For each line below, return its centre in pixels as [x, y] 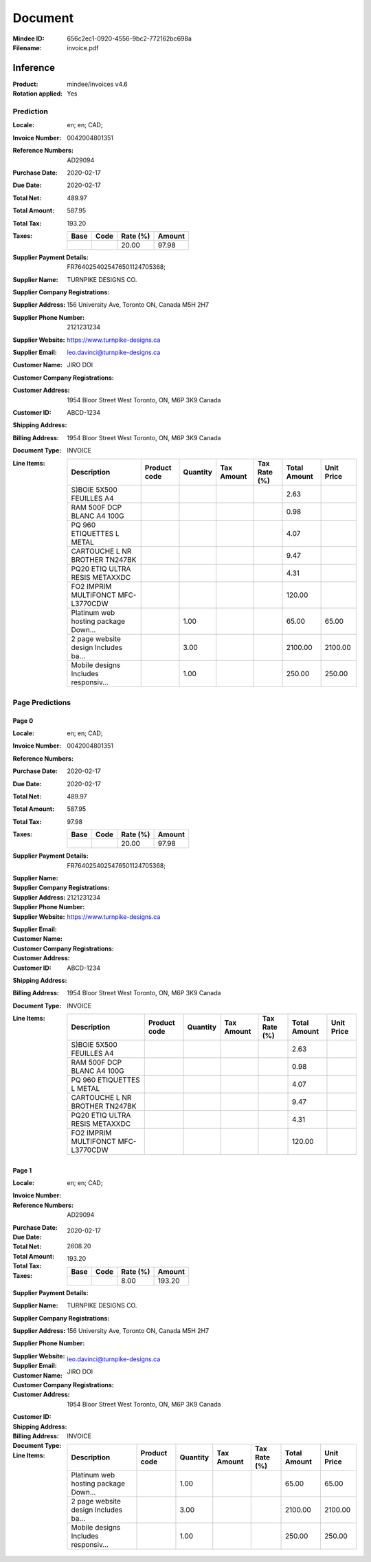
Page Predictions [42, 702]
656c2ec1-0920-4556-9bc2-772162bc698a [130, 39]
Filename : [27, 47]
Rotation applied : [38, 94]
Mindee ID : [29, 39]
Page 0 [23, 720]
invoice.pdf [83, 47]
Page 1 [22, 1170]
